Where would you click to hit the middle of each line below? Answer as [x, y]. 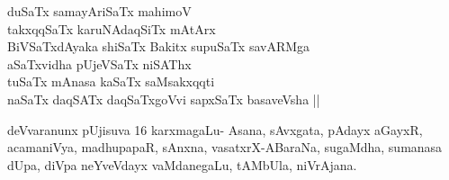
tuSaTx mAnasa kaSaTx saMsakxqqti [111, 81]
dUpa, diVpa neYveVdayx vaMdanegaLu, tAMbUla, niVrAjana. [182, 164]
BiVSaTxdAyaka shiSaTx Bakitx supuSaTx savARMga [159, 46]
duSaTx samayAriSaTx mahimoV [99, 11]
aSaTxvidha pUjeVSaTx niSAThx [99, 63]
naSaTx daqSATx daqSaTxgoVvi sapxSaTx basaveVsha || [164, 99]
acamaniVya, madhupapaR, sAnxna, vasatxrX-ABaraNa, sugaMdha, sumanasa [225, 147]
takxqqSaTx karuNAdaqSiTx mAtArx [112, 28]
